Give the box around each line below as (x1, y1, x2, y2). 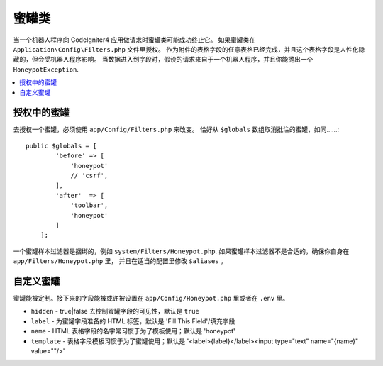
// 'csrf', (70, 171, 109, 179)
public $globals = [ (26, 142, 97, 150)
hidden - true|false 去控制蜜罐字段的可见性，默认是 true (30, 307, 200, 316)
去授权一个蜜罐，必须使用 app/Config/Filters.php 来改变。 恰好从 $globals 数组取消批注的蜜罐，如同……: (13, 125, 340, 134)
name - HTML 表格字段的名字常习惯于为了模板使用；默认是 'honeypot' (30, 327, 235, 335)
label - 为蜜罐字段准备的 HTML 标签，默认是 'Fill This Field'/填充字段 (30, 316, 235, 326)
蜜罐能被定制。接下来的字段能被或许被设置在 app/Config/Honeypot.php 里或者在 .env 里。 (13, 294, 289, 302)
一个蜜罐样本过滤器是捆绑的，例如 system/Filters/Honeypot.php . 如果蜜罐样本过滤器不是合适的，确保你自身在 (13, 247, 350, 255)
